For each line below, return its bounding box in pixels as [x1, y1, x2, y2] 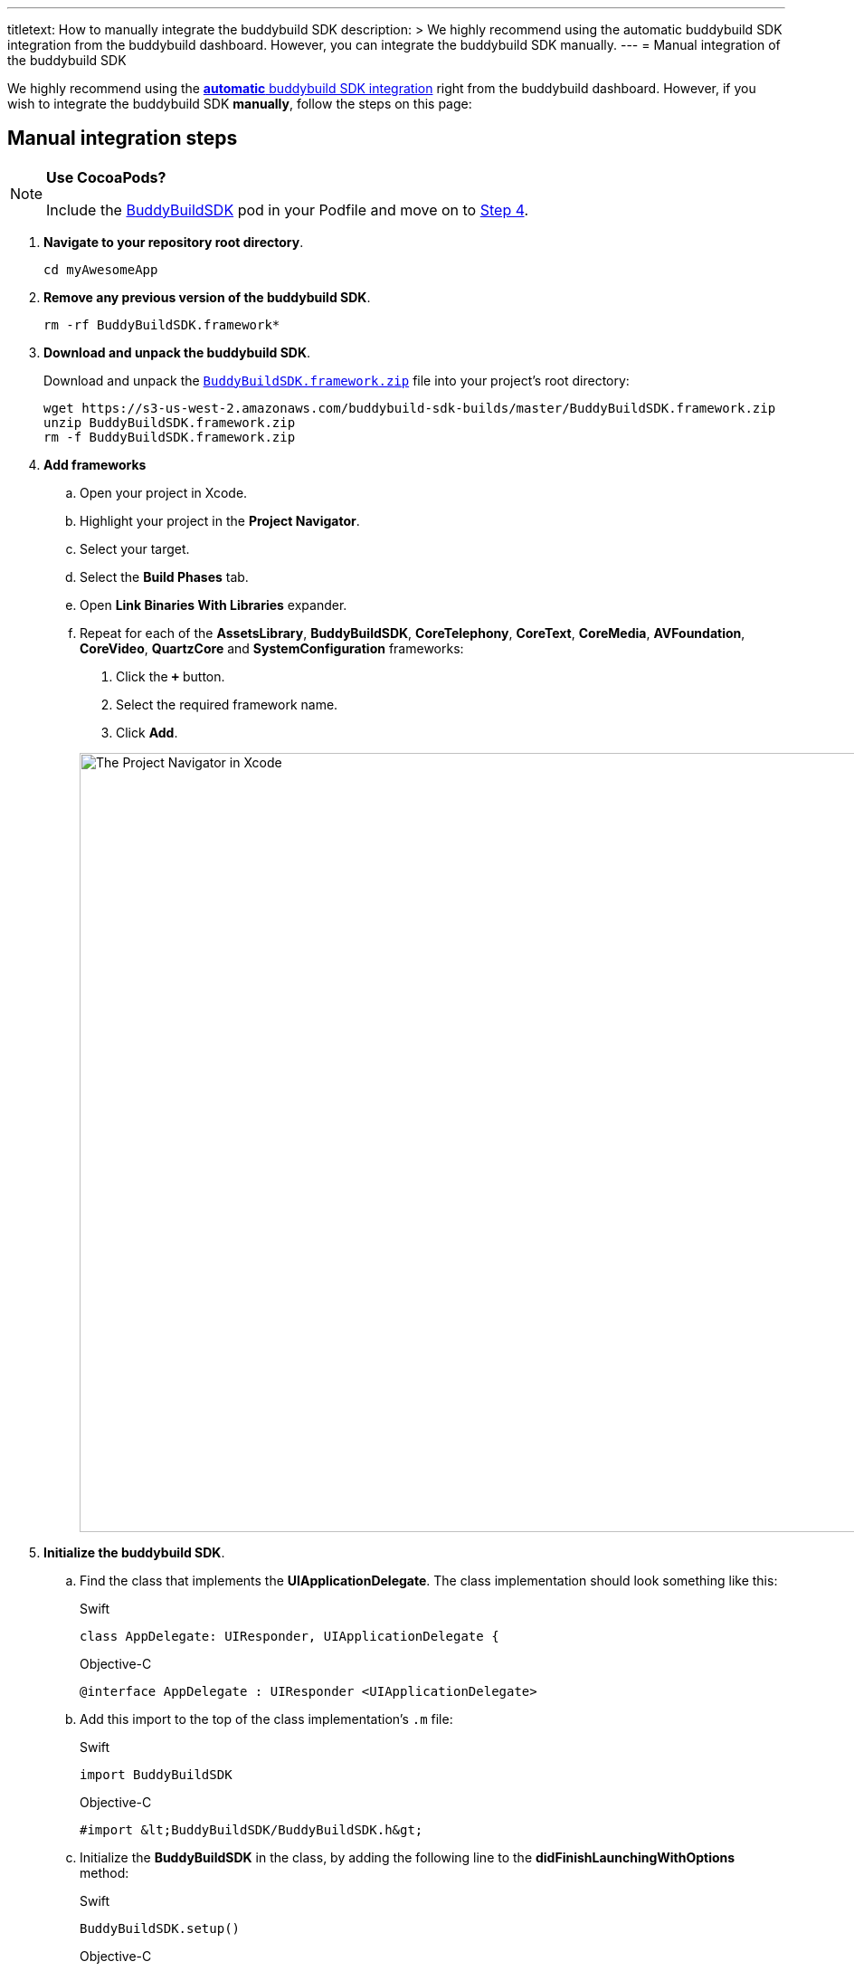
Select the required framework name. [116, 696, 338, 712]
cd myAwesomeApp [43, 262, 158, 277]
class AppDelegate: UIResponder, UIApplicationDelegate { [80, 1628, 499, 1643]
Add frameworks [43, 456, 147, 472]
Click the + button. [116, 668, 225, 684]
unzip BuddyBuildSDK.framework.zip [43, 414, 296, 430]
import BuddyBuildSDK [80, 1766, 232, 1782]
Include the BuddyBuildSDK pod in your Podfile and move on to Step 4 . [46, 200, 529, 219]
